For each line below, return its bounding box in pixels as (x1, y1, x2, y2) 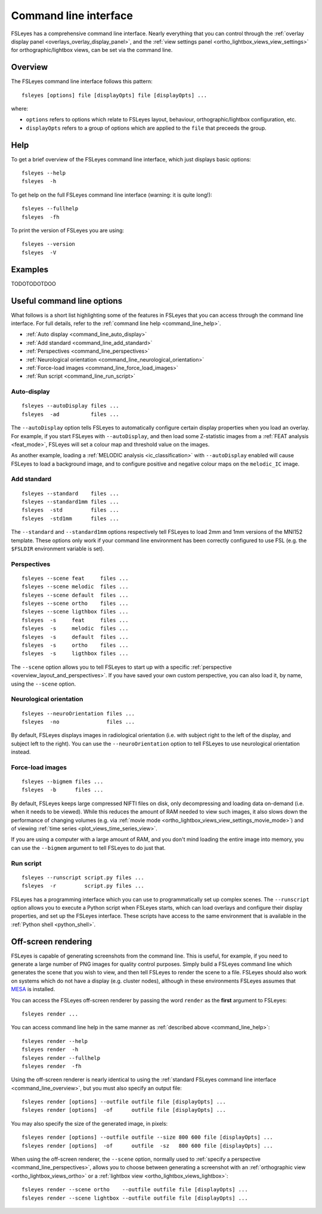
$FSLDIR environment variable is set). (11, 545, 104, 552)
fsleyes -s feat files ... (21, 616, 129, 623)
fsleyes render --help (21, 1038, 88, 1044)
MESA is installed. (11, 986, 55, 993)
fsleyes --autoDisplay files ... (21, 402, 119, 409)
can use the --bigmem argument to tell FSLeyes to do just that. (11, 844, 166, 851)
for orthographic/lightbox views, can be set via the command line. (11, 47, 173, 54)
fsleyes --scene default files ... (21, 592, 129, 598)
